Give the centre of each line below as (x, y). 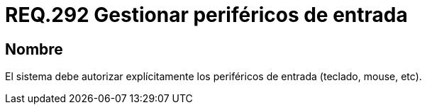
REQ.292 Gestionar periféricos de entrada (206, 15)
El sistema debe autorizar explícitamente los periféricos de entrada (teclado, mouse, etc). (213, 77)
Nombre (34, 49)
